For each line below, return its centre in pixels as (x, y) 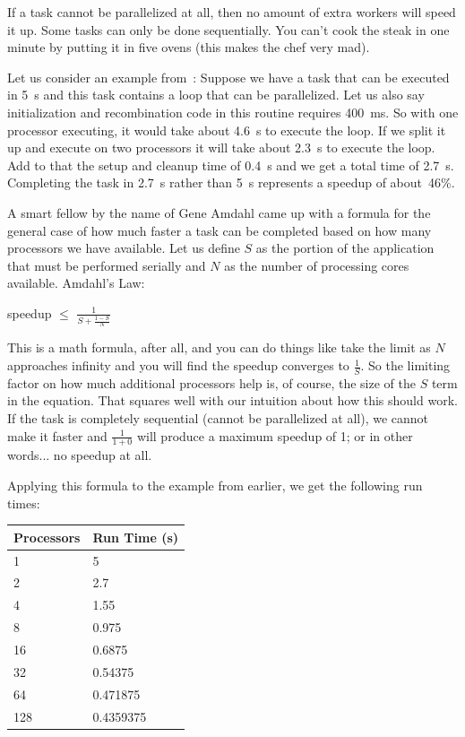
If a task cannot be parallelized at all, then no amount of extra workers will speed (232, 12)
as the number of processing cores (317, 265)
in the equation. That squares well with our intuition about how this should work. (232, 400)
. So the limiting (405, 365)
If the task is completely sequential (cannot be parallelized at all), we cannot (218, 418)
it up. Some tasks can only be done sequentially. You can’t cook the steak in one (228, 29)
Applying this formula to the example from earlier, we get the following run (215, 486)
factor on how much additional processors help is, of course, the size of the (211, 382)
